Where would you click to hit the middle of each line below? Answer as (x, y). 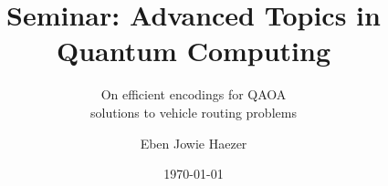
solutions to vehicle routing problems (194, 112)
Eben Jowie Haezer (194, 143)
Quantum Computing (194, 51)
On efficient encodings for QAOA (194, 94)
